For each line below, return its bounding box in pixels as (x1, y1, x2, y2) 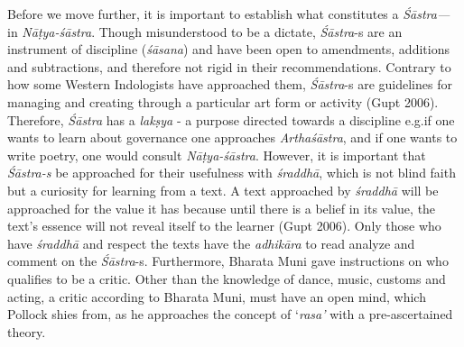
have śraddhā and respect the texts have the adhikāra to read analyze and (7, 233, 415, 252)
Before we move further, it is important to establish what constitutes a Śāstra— (7, 5, 450, 23)
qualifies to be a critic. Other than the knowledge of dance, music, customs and (7, 269, 446, 288)
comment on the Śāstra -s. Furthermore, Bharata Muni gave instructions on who (7, 251, 449, 270)
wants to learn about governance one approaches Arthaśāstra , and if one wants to (7, 128, 458, 147)
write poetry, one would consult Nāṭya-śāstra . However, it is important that (7, 145, 426, 164)
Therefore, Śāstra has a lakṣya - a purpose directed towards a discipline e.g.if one (7, 110, 455, 129)
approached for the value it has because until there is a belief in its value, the (7, 198, 436, 217)
